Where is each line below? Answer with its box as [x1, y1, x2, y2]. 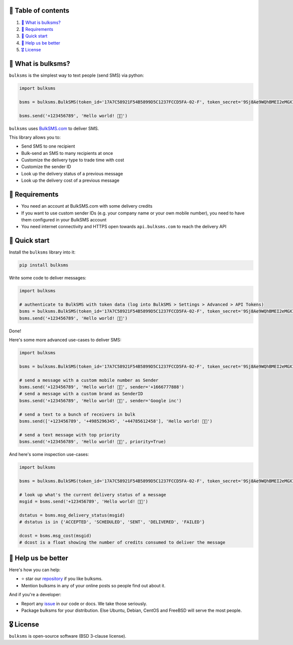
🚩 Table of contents [9, 6, 69, 15]
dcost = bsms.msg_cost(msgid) [19, 533, 92, 538]
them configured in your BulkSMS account [21, 216, 107, 222]
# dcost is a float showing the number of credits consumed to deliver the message [19, 540, 226, 545]
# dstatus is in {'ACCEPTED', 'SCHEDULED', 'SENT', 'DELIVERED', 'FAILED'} [19, 519, 205, 525]
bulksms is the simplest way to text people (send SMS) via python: [9, 72, 144, 78]
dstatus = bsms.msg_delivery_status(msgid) [19, 512, 126, 518]
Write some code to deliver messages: [9, 275, 86, 281]
